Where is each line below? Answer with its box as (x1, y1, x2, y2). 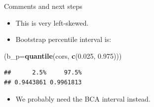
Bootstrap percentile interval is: (15, 34, 112, 44)
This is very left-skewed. (15, 17, 89, 28)
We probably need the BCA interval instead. (15, 93, 151, 104)
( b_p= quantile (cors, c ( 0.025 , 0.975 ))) (4, 50, 122, 61)
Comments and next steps (4, 1, 82, 11)
